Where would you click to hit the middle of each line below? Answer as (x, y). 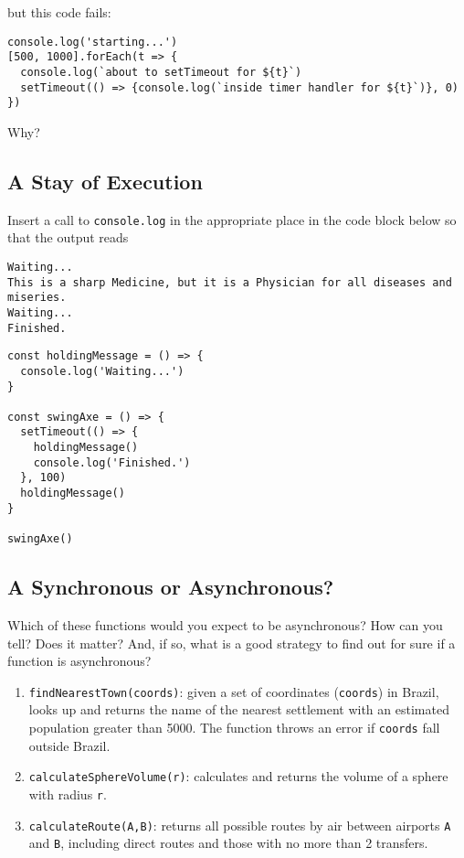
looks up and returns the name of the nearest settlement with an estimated (239, 709)
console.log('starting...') (93, 42)
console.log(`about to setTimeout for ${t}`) (161, 72)
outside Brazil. (69, 745)
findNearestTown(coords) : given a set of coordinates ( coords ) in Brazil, (234, 691)
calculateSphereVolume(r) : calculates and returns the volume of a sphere (238, 776)
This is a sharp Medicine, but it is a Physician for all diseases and (230, 282)
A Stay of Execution (105, 181)
